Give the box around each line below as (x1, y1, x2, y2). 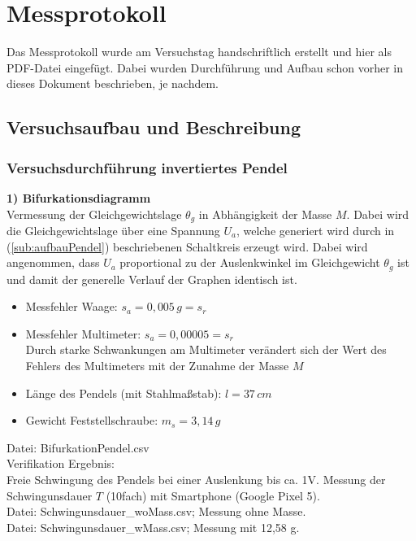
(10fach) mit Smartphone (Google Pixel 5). (106, 486, 320, 504)
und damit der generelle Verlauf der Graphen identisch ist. (6, 270, 297, 287)
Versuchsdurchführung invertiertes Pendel (6, 157, 288, 177)
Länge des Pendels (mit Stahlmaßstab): (25, 384, 222, 401)
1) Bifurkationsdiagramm (6, 189, 151, 206)
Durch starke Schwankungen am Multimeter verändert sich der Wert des (25, 341, 387, 358)
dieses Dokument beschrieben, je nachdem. (6, 75, 219, 92)
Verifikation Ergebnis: (6, 455, 115, 472)
